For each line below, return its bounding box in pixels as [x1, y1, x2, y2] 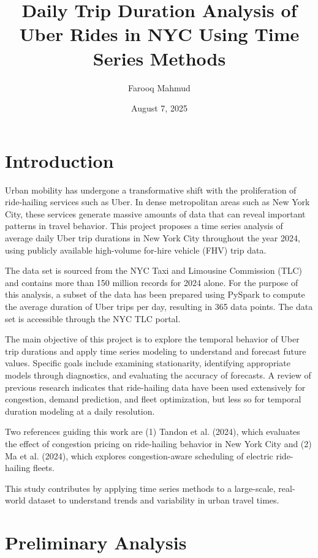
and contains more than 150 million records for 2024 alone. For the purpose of [5, 276, 298, 288]
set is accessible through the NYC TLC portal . [5, 312, 181, 325]
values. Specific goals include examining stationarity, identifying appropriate [5, 356, 290, 369]
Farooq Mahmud [128, 81, 191, 94]
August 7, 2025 [131, 102, 187, 115]
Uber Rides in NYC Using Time [19, 21, 300, 47]
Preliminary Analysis [5, 530, 187, 555]
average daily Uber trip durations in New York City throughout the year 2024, [5, 232, 300, 244]
